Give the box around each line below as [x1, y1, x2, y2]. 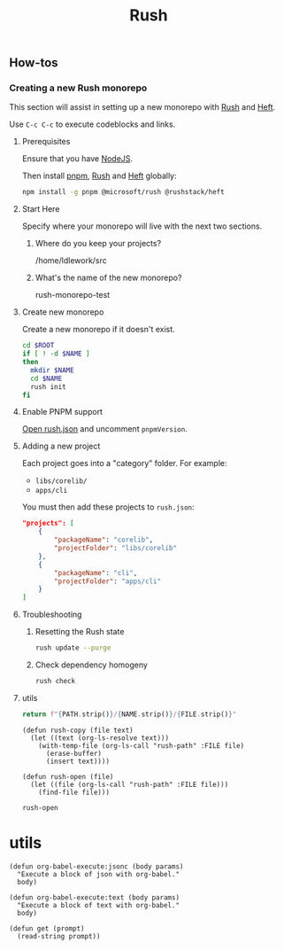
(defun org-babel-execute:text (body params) [9, 892, 180, 902]
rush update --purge [35, 643, 111, 652]
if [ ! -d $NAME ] [21, 349, 90, 359]
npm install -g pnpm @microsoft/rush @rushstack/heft [21, 188, 225, 197]
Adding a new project [21, 440, 101, 452]
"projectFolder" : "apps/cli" [54, 577, 162, 586]
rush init [30, 382, 66, 391]
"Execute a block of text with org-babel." [17, 900, 180, 909]
